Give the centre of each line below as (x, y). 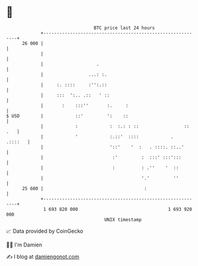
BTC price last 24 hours (124, 28)
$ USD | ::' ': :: (67, 116)
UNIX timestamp (123, 219)
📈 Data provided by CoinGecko (45, 231)
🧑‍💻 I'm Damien (24, 245)
